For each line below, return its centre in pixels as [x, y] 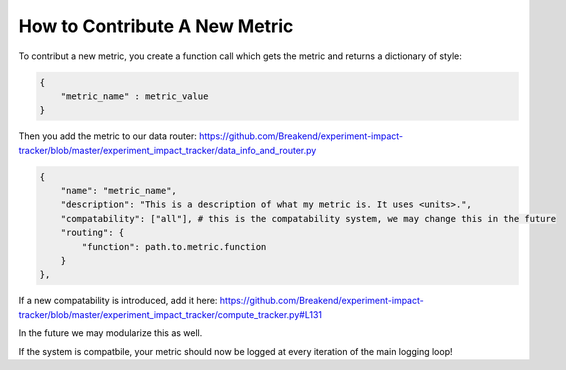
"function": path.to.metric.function [174, 246]
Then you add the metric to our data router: [107, 136]
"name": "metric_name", [118, 191]
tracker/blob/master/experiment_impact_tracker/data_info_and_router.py [167, 150]
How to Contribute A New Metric [156, 26]
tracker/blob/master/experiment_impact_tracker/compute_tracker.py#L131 [170, 314]
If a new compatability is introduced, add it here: [118, 301]
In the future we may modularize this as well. [110, 333]
